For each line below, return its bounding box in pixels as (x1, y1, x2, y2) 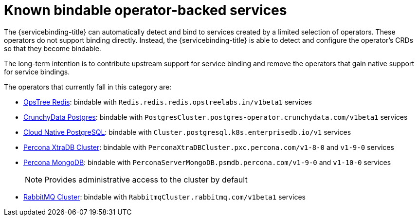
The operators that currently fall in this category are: (4, 82, 172, 91)
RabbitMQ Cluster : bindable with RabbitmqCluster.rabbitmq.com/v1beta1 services (23, 192, 306, 201)
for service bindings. (4, 67, 70, 76)
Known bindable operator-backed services (4, 2, 287, 18)
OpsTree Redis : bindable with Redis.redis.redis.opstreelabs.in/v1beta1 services (23, 97, 312, 106)
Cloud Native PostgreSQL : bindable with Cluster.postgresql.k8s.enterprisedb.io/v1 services (23, 128, 351, 136)
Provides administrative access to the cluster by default (44, 174, 248, 184)
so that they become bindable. (4, 44, 101, 53)
